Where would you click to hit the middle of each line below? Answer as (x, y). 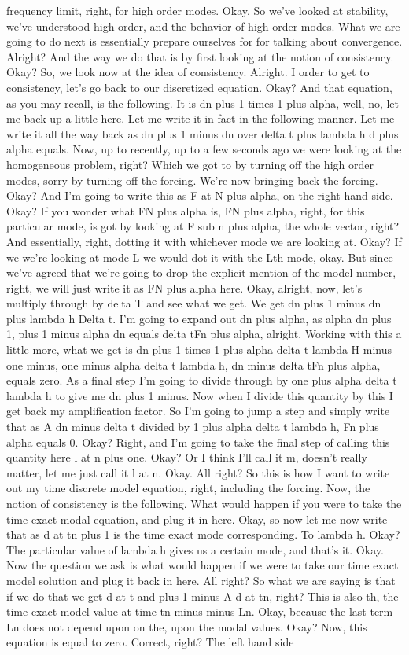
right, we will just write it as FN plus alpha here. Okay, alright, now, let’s (184, 287)
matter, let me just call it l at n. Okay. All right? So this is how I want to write (198, 472)
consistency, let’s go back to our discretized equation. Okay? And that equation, (199, 87)
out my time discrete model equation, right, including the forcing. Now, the (188, 488)
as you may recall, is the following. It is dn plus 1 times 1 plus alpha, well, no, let (203, 103)
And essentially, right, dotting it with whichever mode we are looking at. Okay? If (204, 241)
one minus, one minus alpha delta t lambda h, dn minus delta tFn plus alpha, (193, 364)
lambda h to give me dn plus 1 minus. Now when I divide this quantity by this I (200, 395)
